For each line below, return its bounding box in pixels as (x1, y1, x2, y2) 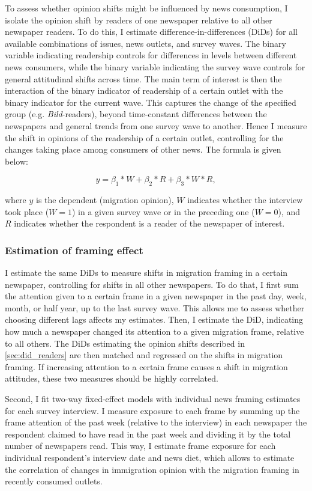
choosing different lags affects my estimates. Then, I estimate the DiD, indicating (5, 313, 304, 326)
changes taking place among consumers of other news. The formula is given (5, 143, 281, 156)
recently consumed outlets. (5, 475, 103, 487)
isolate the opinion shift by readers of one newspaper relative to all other (5, 13, 272, 26)
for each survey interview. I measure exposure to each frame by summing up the (5, 404, 300, 416)
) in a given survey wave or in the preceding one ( (71, 205, 255, 218)
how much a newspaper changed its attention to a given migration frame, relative (5, 325, 304, 338)
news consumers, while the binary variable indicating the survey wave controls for (5, 60, 305, 73)
